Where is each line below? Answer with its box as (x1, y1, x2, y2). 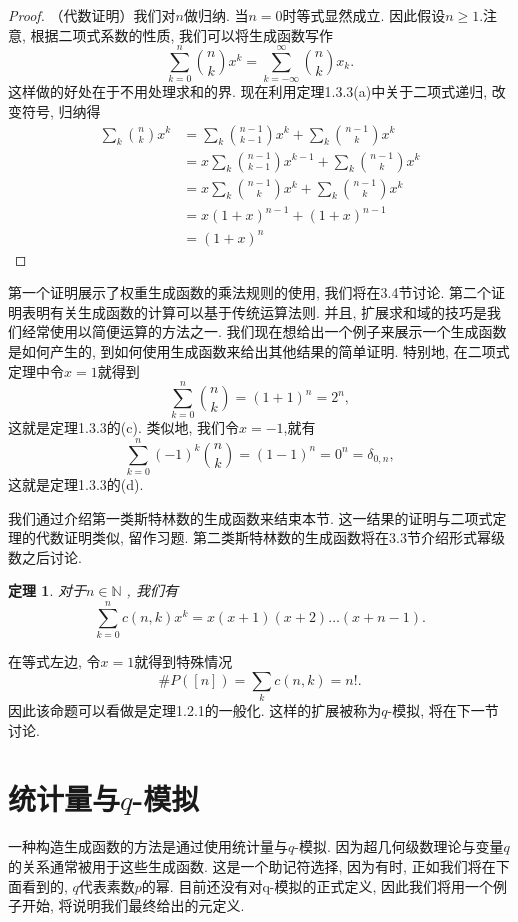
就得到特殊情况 (134, 651, 233, 672)
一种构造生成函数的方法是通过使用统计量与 (8, 836, 288, 857)
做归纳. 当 (183, 5, 249, 25)
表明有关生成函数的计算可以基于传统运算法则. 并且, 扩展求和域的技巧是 (21, 301, 488, 322)
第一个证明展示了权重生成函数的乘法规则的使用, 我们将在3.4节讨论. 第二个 (8, 282, 491, 303)
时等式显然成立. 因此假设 (282, 5, 446, 25)
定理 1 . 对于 (8, 580, 86, 601)
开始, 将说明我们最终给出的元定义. (21, 895, 245, 916)
